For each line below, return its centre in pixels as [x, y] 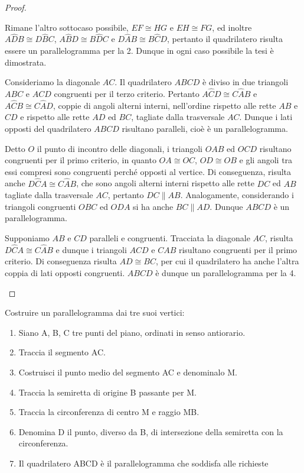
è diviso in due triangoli [245, 82]
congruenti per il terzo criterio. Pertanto [127, 93]
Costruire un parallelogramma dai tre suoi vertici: [95, 312]
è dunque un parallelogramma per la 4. [226, 272]
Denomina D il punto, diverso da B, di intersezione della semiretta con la [151, 431]
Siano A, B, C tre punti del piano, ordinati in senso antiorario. [132, 332]
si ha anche [153, 206]
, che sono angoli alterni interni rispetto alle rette [165, 183]
